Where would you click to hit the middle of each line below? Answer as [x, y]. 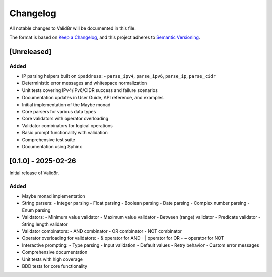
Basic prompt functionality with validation [65, 133]
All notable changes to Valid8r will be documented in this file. [73, 28]
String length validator [45, 224]
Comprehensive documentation [55, 252]
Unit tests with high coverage [52, 259]
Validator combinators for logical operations [67, 125]
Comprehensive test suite [49, 140]
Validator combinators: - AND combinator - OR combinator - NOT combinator [102, 231]
